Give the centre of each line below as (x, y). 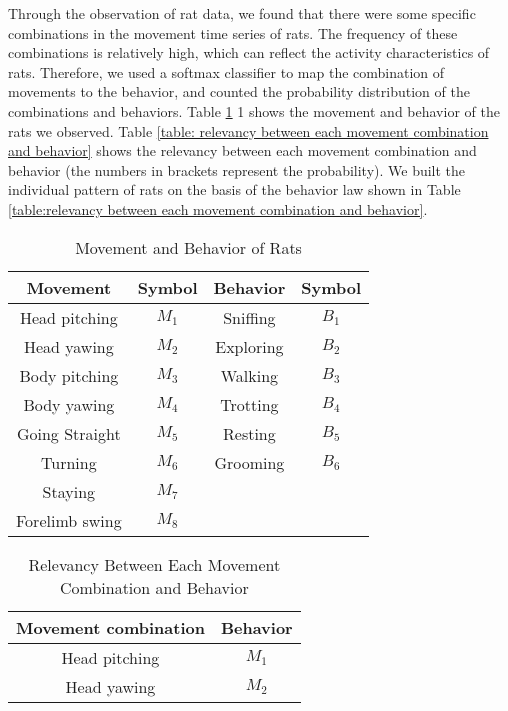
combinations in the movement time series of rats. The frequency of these (233, 32)
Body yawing (69, 404)
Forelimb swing (69, 520)
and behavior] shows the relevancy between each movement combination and (242, 150)
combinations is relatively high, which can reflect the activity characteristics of (249, 52)
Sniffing (249, 317)
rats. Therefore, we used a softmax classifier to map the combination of (226, 71)
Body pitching (69, 375)
